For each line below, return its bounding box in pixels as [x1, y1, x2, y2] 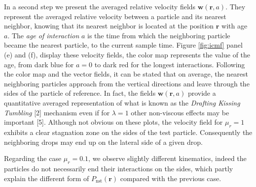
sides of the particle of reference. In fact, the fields [4, 88, 156, 98]
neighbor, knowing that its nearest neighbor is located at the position [4, 21, 214, 31]
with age [221, 21, 248, 31]
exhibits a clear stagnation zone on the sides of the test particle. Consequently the [4, 127, 253, 137]
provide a [187, 88, 216, 98]
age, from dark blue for [4, 59, 74, 69]
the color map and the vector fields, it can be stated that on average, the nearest [4, 69, 249, 79]
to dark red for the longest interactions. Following [94, 59, 245, 69]
